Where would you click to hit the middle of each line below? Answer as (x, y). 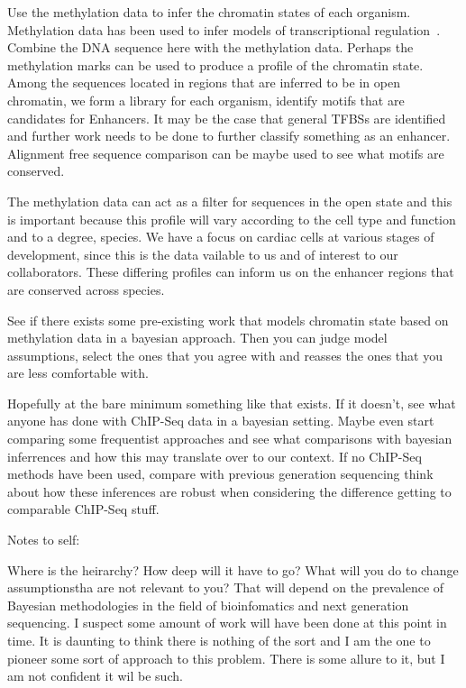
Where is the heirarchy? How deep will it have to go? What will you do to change (233, 569)
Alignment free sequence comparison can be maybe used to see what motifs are (226, 153)
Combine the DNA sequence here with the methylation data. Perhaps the (210, 47)
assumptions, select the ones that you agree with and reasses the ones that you (225, 355)
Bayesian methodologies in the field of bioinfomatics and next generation (208, 605)
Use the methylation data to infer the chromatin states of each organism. (209, 12)
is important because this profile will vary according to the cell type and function (232, 219)
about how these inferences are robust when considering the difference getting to (229, 491)
